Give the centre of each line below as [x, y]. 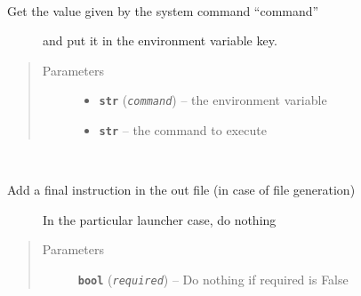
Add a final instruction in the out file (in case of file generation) [181, 190]
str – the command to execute [183, 130]
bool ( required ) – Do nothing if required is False [213, 280]
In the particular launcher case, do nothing [160, 219]
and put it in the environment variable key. [160, 40]
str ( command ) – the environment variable [213, 100]
